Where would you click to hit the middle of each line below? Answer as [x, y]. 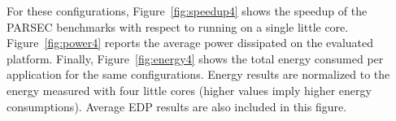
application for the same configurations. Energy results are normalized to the [198, 74]
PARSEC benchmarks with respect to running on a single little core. [178, 26]
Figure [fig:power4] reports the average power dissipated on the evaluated [190, 43]
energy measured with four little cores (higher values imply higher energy [189, 90]
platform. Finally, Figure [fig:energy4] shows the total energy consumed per [195, 58]
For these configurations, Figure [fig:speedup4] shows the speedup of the [187, 11]
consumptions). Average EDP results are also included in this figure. [177, 106]
